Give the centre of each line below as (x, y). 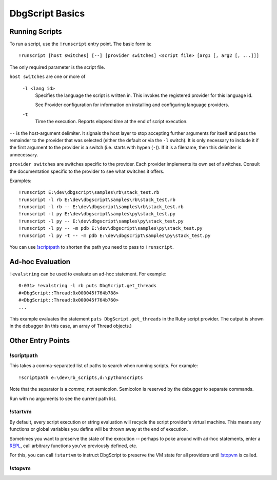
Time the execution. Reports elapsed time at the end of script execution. (111, 122)
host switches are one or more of (47, 76)
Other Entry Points (40, 341)
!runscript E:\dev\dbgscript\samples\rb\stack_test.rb (89, 193)
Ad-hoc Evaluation (40, 262)
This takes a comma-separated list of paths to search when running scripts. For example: (104, 366)
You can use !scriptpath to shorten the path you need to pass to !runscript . (92, 247)
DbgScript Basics (47, 13)
